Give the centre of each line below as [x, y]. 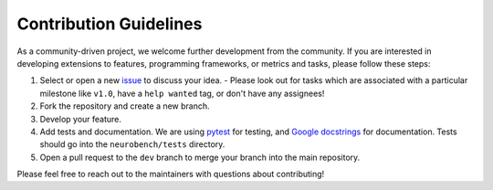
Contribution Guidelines [110, 24]
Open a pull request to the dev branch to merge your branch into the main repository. [200, 157]
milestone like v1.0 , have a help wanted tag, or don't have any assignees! [182, 93]
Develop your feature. [81, 119]
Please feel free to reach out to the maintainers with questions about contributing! [171, 174]
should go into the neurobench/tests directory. [132, 144]
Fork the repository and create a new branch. [125, 106]
